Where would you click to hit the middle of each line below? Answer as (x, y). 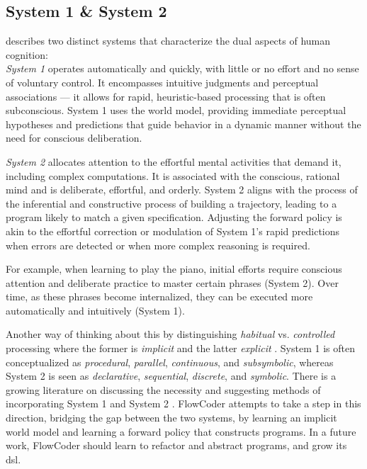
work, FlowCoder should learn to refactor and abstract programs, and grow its (176, 445)
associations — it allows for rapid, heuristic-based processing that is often (166, 96)
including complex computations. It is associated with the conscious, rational (173, 175)
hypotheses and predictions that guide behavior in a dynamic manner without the (183, 124)
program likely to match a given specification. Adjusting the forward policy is (174, 217)
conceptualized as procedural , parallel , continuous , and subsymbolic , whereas (170, 362)
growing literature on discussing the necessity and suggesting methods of (163, 389)
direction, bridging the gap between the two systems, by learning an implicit (171, 418)
